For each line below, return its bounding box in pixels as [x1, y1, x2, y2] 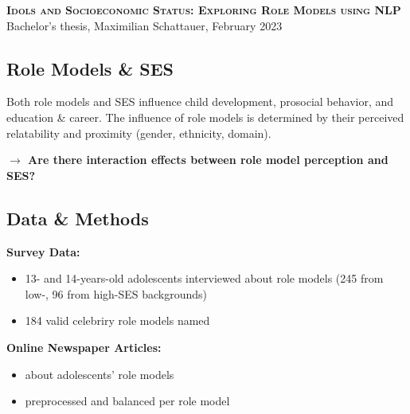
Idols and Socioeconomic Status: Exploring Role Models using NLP [6, 2, 401, 18]
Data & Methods [6, 205, 149, 230]
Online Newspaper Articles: [6, 338, 162, 355]
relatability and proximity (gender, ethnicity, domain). [6, 124, 271, 141]
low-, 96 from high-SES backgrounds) [25, 285, 208, 302]
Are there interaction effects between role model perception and [28, 151, 389, 168]
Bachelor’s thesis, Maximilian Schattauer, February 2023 [6, 17, 283, 33]
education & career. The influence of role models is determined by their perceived [6, 108, 404, 125]
